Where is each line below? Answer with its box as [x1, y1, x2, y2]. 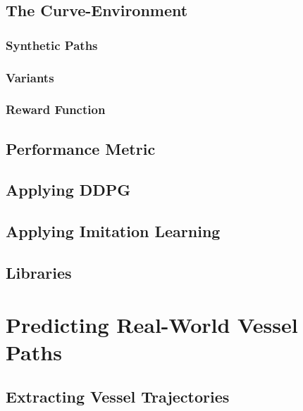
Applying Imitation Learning [6, 220, 221, 242]
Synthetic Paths [6, 36, 98, 53]
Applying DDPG [6, 179, 131, 201]
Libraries [6, 262, 72, 284]
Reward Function [6, 101, 106, 118]
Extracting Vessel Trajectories [6, 386, 230, 407]
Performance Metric [6, 137, 156, 159]
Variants [6, 68, 54, 86]
